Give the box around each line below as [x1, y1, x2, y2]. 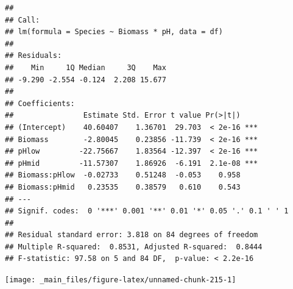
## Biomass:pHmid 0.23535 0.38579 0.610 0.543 [5, 182, 241, 191]
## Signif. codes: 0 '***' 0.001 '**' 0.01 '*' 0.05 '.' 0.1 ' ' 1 [5, 207, 289, 216]
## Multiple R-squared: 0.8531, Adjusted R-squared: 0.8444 [5, 242, 263, 251]
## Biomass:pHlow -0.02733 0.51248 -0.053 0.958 [5, 171, 241, 180]
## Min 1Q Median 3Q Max [5, 63, 166, 72]
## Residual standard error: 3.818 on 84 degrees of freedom [5, 230, 258, 240]
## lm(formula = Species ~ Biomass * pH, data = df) [5, 27, 223, 37]
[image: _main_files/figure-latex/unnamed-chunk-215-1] [5, 276, 236, 285]
